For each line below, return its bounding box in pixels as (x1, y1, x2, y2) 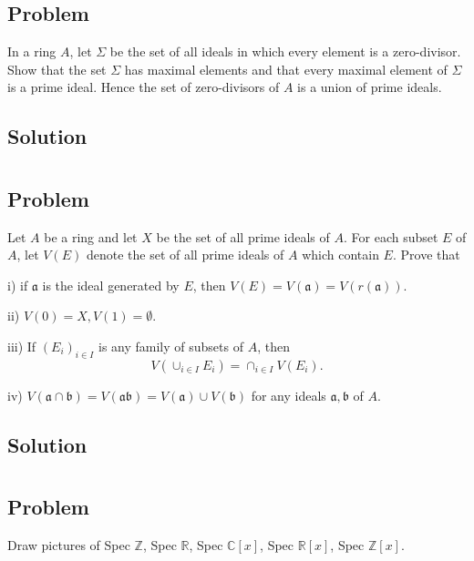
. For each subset (344, 227, 438, 246)
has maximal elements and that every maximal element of (124, 59, 448, 78)
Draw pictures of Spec (7, 535, 130, 555)
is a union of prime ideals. (297, 77, 442, 97)
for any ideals (251, 385, 326, 404)
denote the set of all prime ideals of (86, 245, 284, 264)
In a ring (7, 42, 57, 60)
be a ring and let (44, 227, 138, 246)
